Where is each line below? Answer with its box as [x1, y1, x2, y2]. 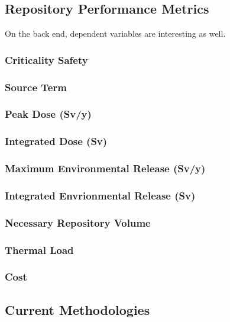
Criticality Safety [5, 52, 88, 67]
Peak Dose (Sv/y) [5, 107, 92, 121]
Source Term [5, 79, 67, 94]
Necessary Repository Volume [5, 215, 151, 230]
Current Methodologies [5, 300, 150, 318]
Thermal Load [5, 242, 74, 257]
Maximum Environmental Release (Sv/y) [5, 161, 206, 176]
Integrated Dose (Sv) [5, 134, 108, 149]
